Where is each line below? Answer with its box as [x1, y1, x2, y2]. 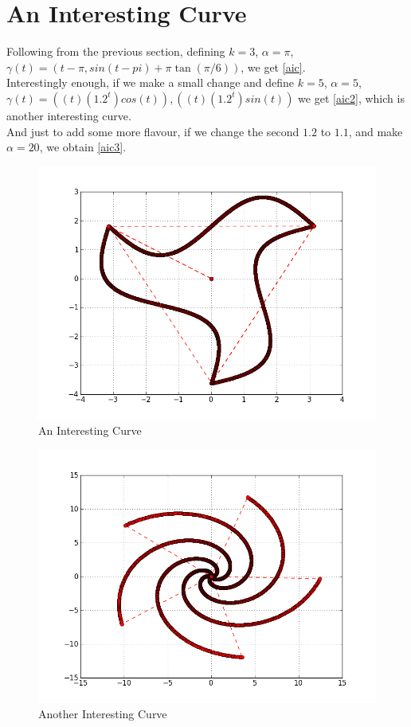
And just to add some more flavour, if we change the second [6, 123, 299, 139]
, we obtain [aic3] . [39, 139, 127, 155]
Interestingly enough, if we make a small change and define [6, 74, 295, 91]
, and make [348, 123, 403, 139]
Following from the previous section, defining [6, 43, 225, 60]
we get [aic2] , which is [298, 89, 405, 106]
